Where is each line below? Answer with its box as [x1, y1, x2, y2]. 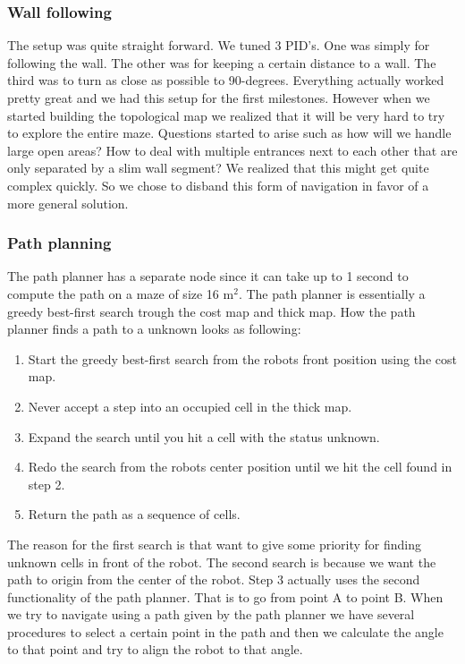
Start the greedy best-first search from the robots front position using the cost [28, 349, 457, 368]
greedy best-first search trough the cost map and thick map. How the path [7, 302, 416, 320]
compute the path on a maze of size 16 [7, 284, 219, 302]
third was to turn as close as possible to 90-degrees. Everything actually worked [7, 71, 444, 89]
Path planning [7, 232, 112, 254]
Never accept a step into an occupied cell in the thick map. [28, 396, 352, 415]
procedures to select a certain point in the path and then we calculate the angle [7, 622, 444, 641]
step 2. [28, 474, 65, 493]
